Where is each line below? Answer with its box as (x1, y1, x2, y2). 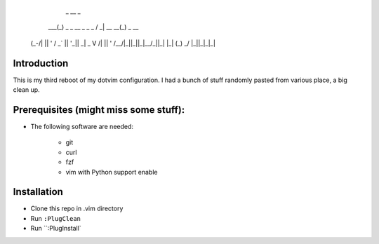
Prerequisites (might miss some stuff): (13, 104, 185, 116)
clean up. (13, 86, 40, 94)
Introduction (13, 57, 69, 69)
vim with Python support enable (65, 168, 158, 176)
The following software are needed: (30, 122, 133, 130)
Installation (13, 186, 63, 198)
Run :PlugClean (30, 214, 81, 222)
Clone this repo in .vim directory (30, 204, 124, 213)
